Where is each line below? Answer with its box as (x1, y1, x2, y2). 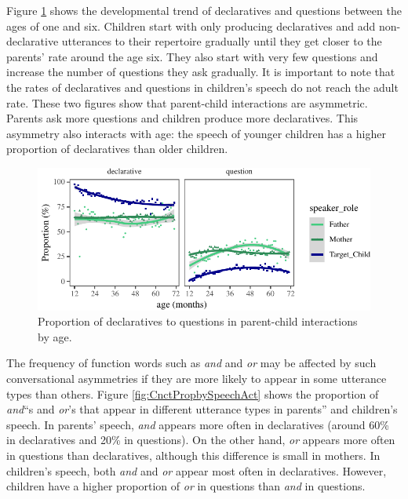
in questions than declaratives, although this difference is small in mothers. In (6, 446, 381, 463)
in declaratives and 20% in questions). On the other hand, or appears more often (6, 432, 395, 448)
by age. (38, 328, 72, 344)
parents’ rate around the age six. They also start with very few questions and (6, 48, 378, 64)
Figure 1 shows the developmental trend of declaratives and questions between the (6, 2, 402, 18)
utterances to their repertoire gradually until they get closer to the (61, 33, 382, 49)
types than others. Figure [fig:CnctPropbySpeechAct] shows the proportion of (6, 385, 379, 402)
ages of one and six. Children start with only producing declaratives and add (6, 17, 376, 34)
